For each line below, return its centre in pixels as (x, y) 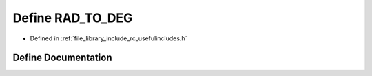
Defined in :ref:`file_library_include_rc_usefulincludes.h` (108, 38)
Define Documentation (62, 58)
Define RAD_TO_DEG (73, 18)
